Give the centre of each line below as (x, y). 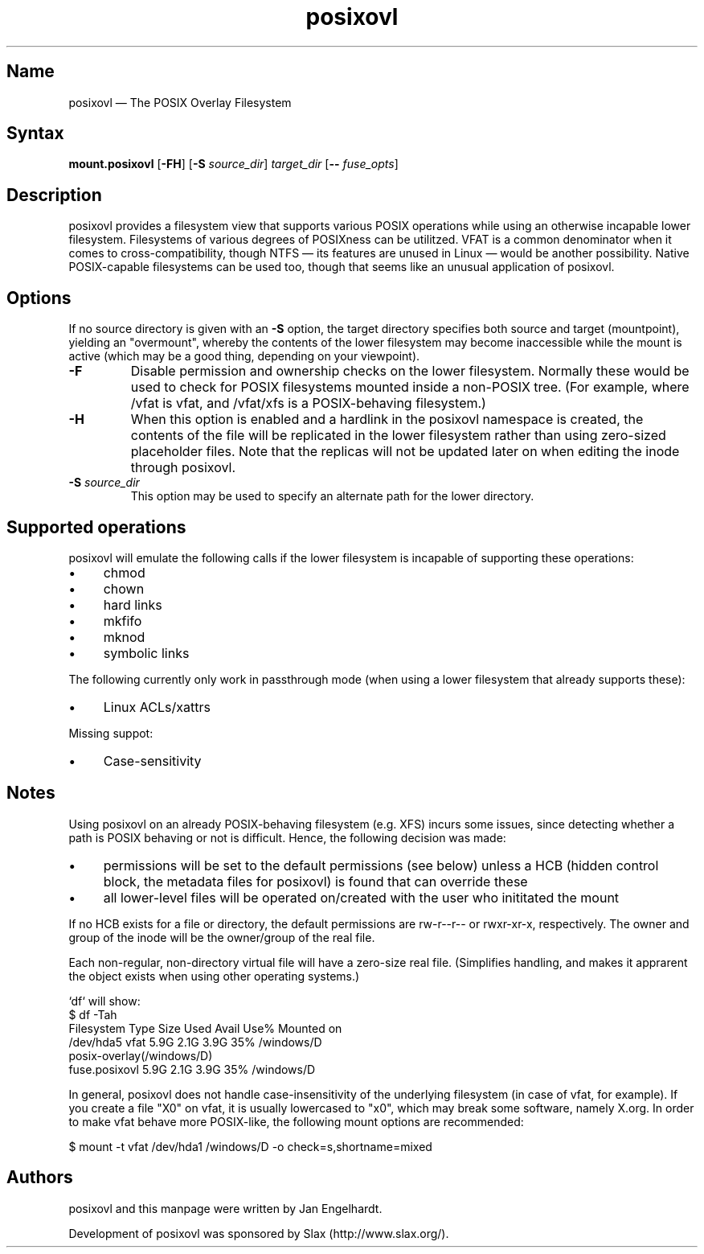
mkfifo (123, 621)
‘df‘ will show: (104, 1001)
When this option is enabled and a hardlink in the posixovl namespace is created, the (387, 419)
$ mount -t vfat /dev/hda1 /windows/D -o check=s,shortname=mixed (250, 1146)
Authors (40, 1178)
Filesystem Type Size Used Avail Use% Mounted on (205, 1028)
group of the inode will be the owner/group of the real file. (222, 937)
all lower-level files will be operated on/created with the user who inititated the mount (361, 897)
